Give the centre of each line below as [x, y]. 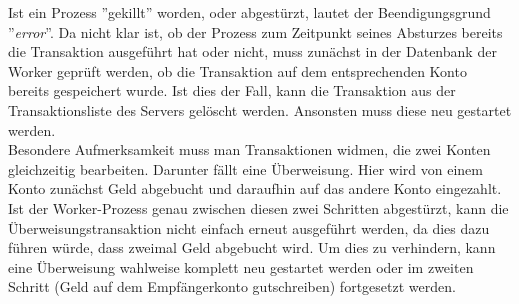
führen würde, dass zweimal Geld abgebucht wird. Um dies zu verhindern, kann [252, 247]
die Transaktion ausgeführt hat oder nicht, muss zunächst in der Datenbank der [252, 51]
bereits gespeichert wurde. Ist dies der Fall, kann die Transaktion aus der [232, 90]
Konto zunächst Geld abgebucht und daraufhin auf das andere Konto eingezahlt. [255, 188]
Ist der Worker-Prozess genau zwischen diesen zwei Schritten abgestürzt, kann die [258, 207]
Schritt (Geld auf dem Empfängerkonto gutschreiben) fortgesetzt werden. [232, 286]
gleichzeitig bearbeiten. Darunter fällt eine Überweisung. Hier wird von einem [245, 168]
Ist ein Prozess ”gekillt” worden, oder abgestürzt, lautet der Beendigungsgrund [249, 12]
